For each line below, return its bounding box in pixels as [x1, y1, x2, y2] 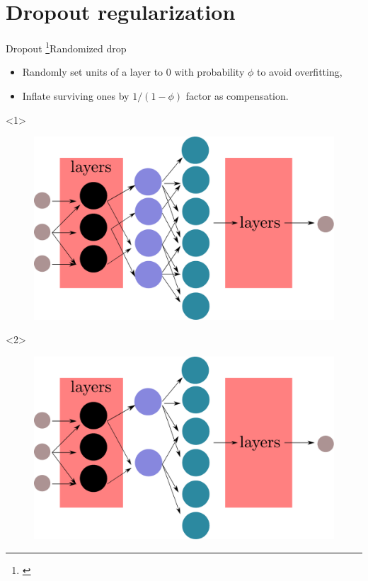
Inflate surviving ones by [22, 88, 130, 103]
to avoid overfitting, [257, 64, 343, 79]
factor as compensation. [185, 88, 289, 103]
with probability [174, 64, 245, 79]
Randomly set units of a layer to [22, 64, 163, 79]
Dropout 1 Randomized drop [6, 39, 127, 55]
